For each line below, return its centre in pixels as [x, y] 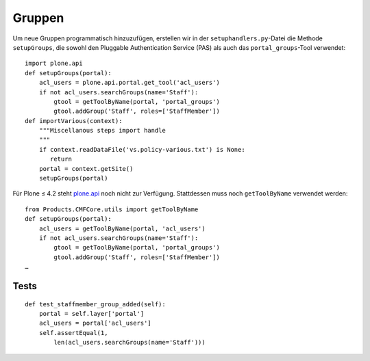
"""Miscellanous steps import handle [102, 131]
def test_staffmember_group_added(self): [95, 304]
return [61, 159]
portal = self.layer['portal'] [91, 313]
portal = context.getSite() [86, 169]
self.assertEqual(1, [73, 333]
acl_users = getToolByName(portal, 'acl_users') [122, 228]
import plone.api [54, 64]
